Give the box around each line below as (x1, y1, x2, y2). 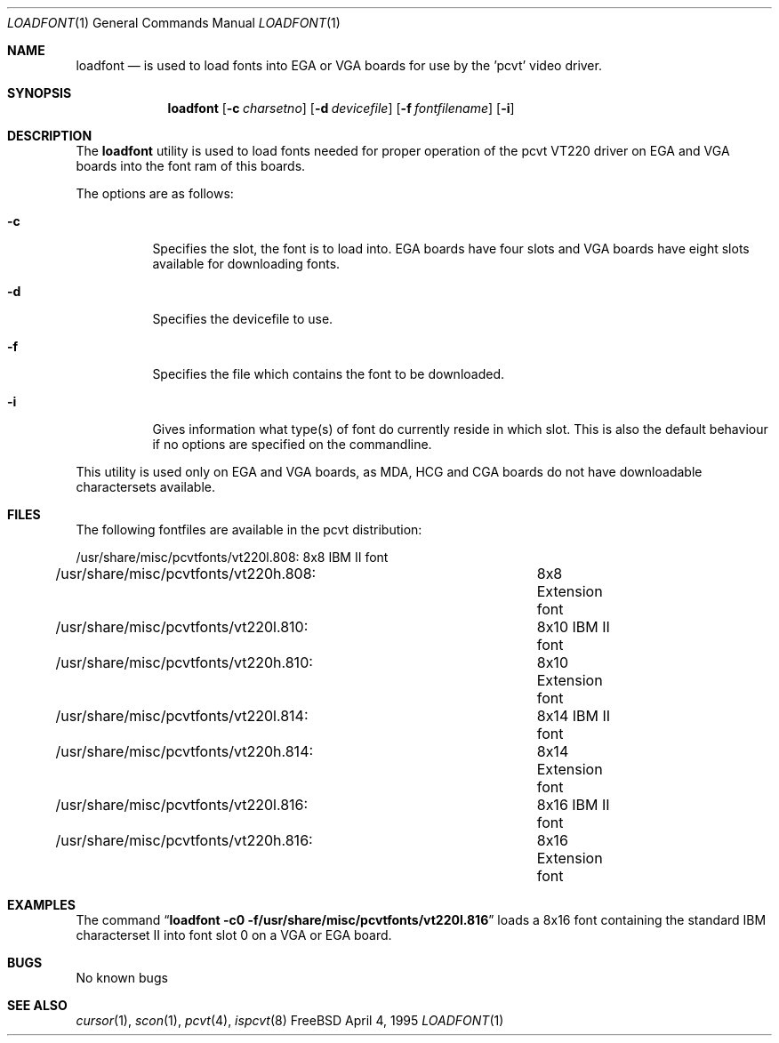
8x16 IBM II (536, 796, 610, 814)
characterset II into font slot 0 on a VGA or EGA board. (76, 927, 392, 943)
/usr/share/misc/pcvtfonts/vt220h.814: (55, 742, 314, 760)
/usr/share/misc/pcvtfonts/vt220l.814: (55, 707, 309, 725)
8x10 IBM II (536, 618, 610, 636)
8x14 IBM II (536, 707, 611, 725)
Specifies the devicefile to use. (152, 311, 333, 326)
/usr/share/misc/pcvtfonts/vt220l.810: (55, 618, 309, 636)
